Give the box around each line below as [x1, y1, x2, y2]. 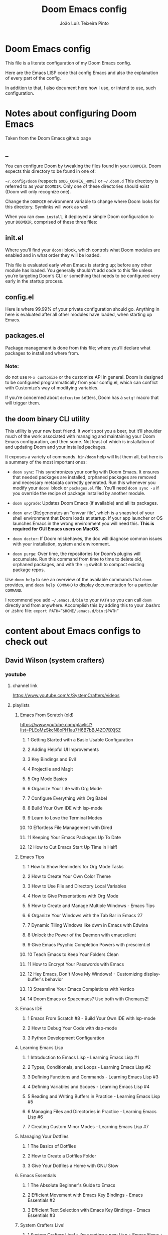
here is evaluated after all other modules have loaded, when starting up [5, 311, 152, 318]
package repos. [12, 567, 45, 573]
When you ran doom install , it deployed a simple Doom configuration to [5, 214, 154, 220]
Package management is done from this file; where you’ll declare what [5, 345, 151, 351]
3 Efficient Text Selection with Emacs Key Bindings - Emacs [27, 1207, 150, 1213]
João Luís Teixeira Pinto [59, 20, 109, 26]
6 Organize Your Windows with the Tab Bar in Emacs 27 [27, 912, 143, 918]
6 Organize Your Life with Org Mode [27, 785, 102, 791]
